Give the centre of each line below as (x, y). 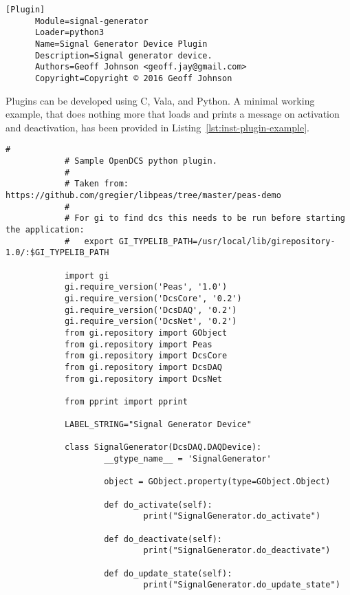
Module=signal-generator (91, 21)
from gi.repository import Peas (138, 344)
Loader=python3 (69, 33)
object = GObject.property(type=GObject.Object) (217, 482)
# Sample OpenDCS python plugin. (141, 161)
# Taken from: (96, 184)
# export (89, 241)
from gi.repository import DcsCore (146, 356)
